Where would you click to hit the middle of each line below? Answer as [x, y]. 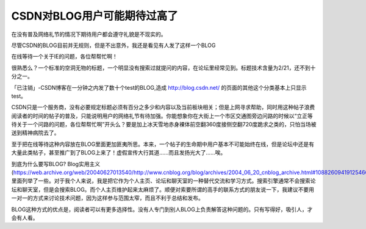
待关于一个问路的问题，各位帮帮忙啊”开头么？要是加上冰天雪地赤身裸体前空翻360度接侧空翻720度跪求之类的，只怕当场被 [164, 125]
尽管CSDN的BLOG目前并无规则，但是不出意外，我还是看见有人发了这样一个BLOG [113, 45]
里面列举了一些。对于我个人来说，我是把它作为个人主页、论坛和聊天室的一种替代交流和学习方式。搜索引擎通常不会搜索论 [163, 181]
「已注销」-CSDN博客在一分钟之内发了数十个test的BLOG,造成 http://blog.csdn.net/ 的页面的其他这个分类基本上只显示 [159, 87]
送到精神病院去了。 [35, 133]
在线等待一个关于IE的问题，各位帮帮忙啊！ [65, 56]
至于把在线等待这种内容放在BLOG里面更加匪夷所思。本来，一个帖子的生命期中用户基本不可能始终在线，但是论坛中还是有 [163, 144]
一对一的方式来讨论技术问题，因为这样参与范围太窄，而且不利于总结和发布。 [107, 198]
